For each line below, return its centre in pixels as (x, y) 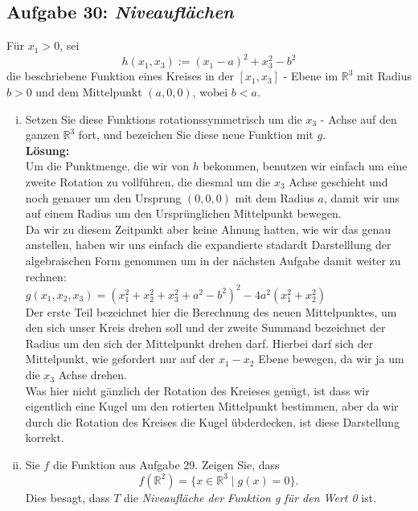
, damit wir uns (362, 197)
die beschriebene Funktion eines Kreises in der (120, 76)
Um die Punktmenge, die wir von (107, 166)
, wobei (210, 92)
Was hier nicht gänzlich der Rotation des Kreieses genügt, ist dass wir (197, 390)
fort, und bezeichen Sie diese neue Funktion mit (196, 135)
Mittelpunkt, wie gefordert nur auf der (120, 359)
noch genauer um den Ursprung (103, 197)
